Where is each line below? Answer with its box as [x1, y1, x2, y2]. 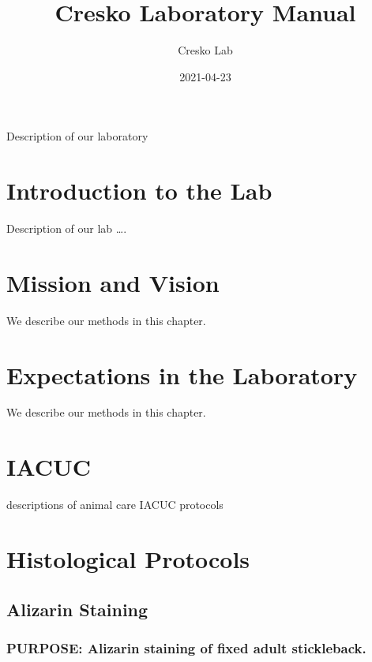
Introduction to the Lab [6, 174, 272, 207]
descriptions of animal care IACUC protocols [6, 496, 224, 513]
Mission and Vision [6, 266, 220, 298]
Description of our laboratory [6, 128, 148, 144]
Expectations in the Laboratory [6, 358, 358, 391]
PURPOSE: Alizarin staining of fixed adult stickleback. [6, 638, 366, 657]
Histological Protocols [6, 542, 250, 574]
